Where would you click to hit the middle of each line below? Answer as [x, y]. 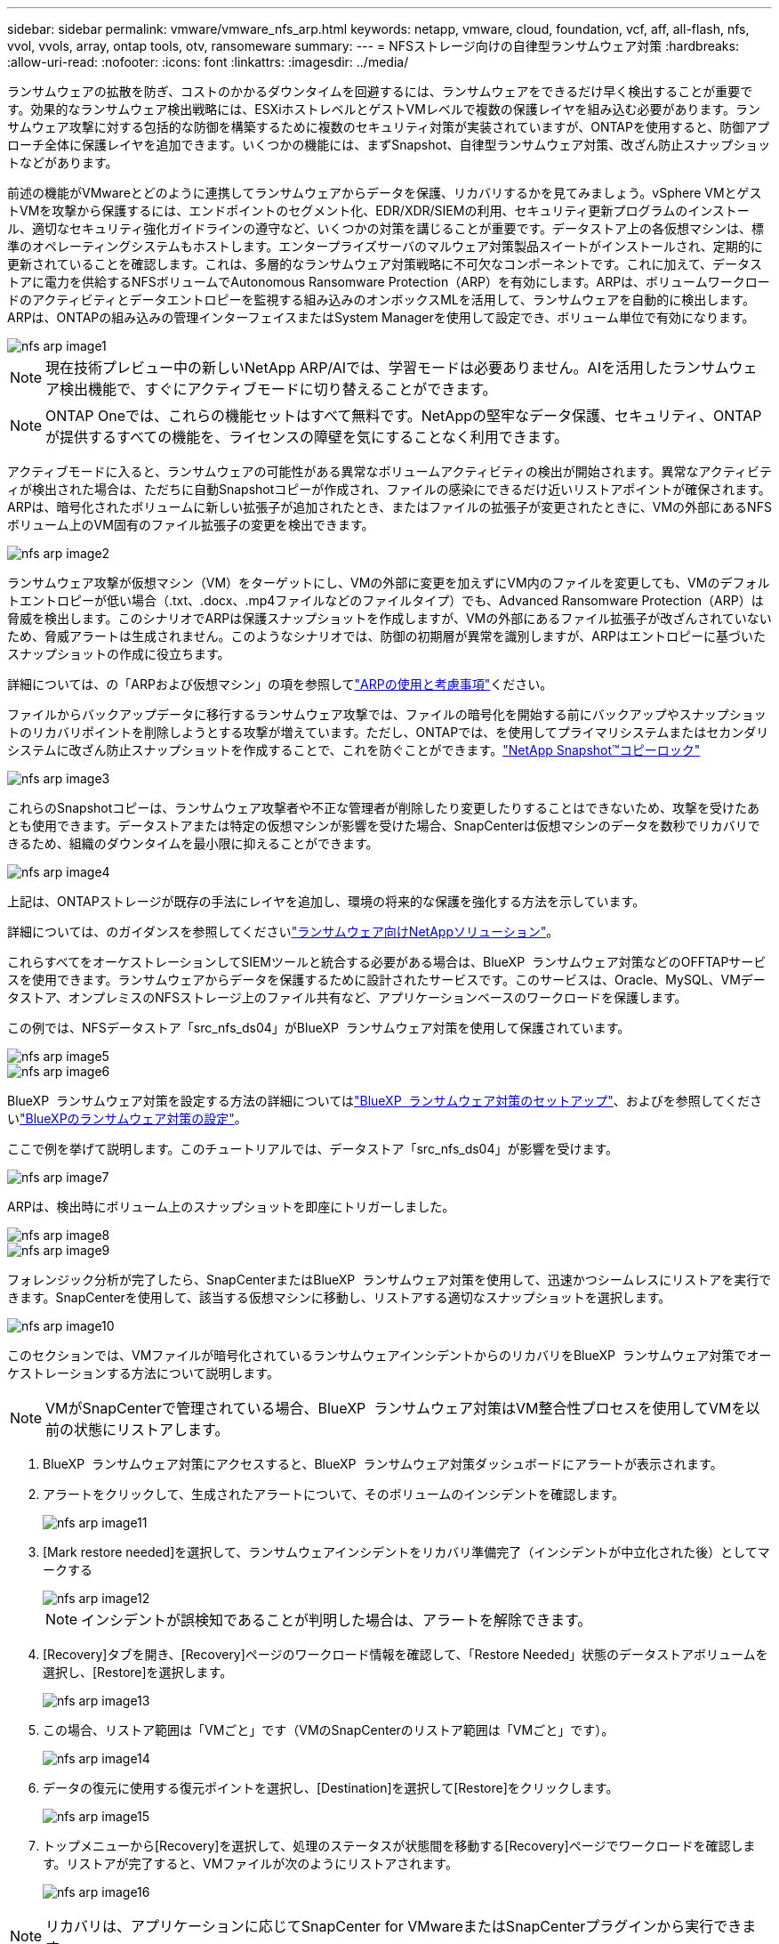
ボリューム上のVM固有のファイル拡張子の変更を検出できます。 [191, 525]
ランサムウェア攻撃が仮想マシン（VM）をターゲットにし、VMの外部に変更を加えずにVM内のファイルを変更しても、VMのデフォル [389, 583]
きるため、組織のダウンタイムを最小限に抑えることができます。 [193, 843]
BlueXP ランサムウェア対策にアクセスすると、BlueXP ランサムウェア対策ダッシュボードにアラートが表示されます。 [383, 1464]
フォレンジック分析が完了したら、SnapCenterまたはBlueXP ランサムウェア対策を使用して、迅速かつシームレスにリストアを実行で [389, 1280]
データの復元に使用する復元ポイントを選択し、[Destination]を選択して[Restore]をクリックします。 [331, 1788]
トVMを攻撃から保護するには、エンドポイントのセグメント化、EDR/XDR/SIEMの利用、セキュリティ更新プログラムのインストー [378, 211]
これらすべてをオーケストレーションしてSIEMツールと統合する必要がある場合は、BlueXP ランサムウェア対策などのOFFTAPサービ [387, 962]
